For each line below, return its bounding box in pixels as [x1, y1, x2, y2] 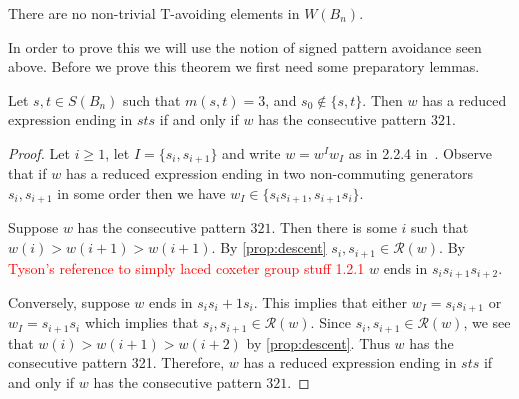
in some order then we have [57, 183, 226, 204]
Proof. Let [8, 142, 70, 163]
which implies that [84, 312, 199, 333]
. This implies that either [253, 291, 408, 312]
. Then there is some [271, 217, 397, 238]
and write [222, 142, 281, 163]
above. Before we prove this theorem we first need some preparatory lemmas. [8, 56, 480, 77]
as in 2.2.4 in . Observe [348, 142, 493, 163]
